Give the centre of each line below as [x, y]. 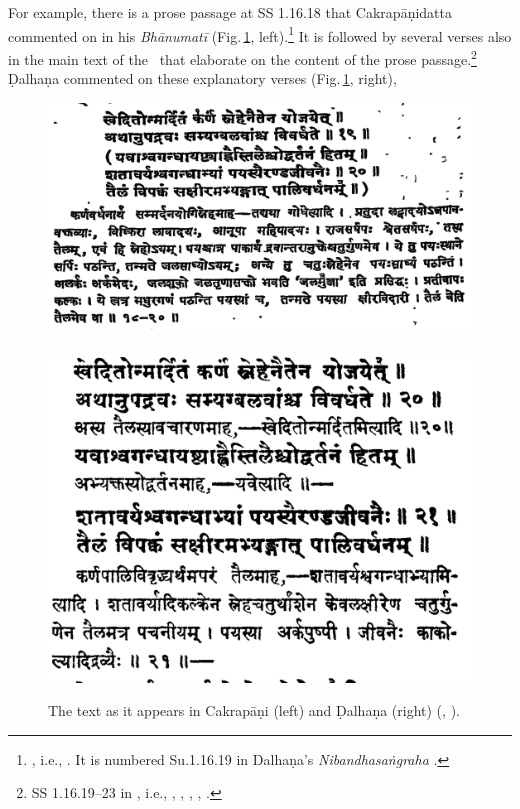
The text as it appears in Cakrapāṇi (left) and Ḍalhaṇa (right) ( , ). [254, 710]
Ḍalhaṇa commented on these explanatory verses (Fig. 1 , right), [202, 78]
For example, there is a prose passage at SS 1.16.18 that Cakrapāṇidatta [230, 12]
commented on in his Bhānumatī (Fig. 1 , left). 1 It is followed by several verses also [260, 34]
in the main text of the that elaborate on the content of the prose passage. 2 [242, 57]
